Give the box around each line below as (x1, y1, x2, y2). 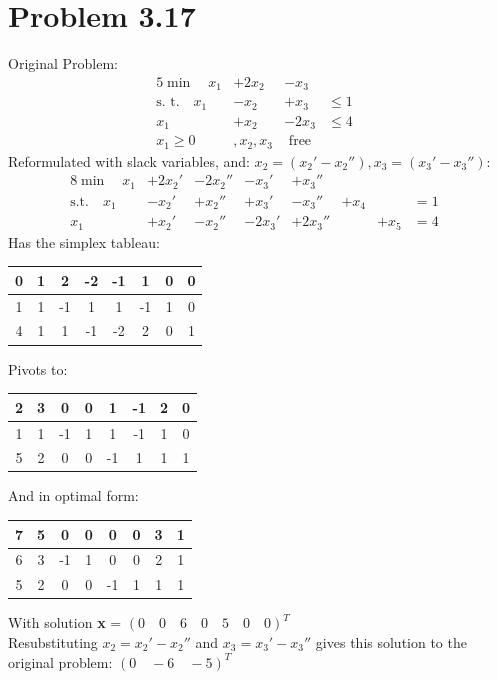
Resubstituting (8, 631, 98, 652)
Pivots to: (8, 358, 68, 379)
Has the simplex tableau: (8, 231, 160, 252)
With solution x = (8, 612, 122, 633)
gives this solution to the (315, 631, 467, 652)
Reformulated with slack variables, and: (8, 150, 250, 171)
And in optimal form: (8, 485, 139, 506)
